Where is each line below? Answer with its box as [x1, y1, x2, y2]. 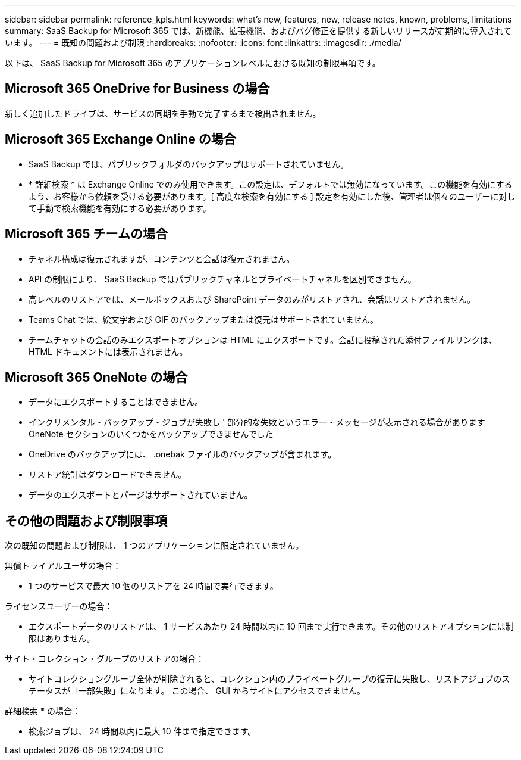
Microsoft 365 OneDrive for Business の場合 [5, 81, 270, 96]
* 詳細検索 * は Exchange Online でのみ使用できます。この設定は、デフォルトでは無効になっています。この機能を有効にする [29, 179, 513, 189]
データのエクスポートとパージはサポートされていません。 [29, 490, 253, 500]
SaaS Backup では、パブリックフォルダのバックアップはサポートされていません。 [29, 158, 349, 169]
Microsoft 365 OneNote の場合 [5, 369, 188, 385]
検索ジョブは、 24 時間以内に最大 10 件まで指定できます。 [29, 726, 256, 737]
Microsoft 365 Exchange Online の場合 [5, 132, 236, 147]
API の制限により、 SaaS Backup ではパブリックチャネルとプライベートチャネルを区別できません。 [29, 273, 416, 284]
